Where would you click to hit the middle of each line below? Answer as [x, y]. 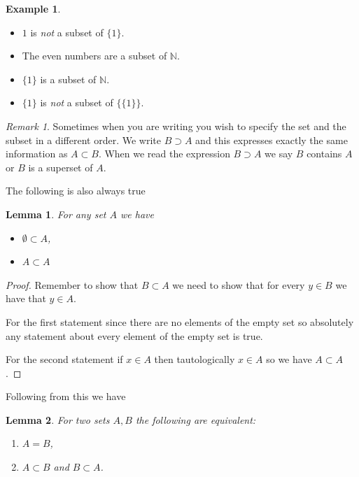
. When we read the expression [164, 154]
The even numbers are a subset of [94, 56]
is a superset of [61, 167]
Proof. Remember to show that [72, 284]
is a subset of [68, 79]
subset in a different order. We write [83, 140]
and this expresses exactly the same [272, 140]
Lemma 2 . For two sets [58, 419]
